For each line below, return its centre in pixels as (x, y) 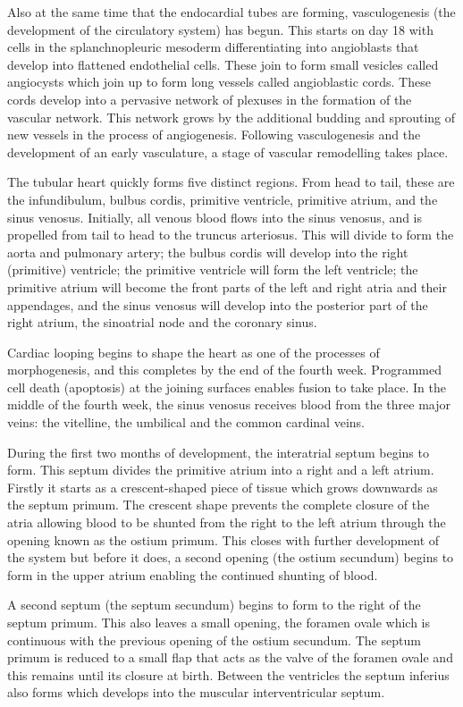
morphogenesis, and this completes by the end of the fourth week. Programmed (224, 370)
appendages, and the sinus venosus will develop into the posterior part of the (218, 304)
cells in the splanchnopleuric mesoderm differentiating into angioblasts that (213, 47)
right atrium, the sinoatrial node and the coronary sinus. (162, 322)
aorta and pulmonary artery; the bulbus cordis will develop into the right (208, 252)
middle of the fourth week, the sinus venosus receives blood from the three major (229, 404)
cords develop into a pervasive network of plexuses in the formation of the (210, 99)
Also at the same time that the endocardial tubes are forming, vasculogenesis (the (231, 12)
